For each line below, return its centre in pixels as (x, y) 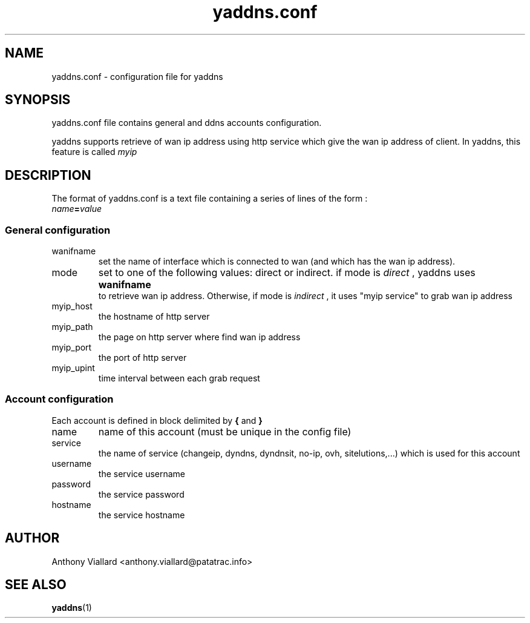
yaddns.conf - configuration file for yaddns (137, 76)
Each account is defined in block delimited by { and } (157, 420)
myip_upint (73, 368)
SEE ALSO (36, 585)
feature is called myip (94, 152)
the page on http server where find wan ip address (199, 337)
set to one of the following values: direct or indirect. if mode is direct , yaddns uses (287, 273)
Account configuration (59, 399)
